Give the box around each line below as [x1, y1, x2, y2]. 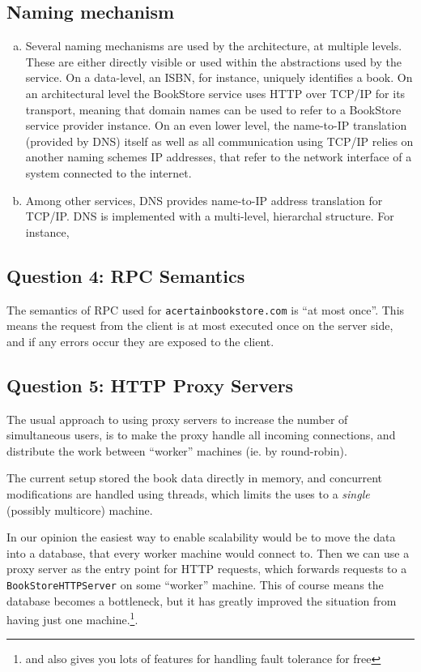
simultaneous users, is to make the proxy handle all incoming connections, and [6, 426, 396, 443]
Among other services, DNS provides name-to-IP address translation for [25, 191, 383, 208]
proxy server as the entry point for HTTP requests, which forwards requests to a [6, 560, 407, 577]
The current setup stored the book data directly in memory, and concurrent [6, 469, 383, 486]
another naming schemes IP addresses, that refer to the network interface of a [25, 148, 412, 165]
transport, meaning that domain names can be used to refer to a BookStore [25, 101, 402, 118]
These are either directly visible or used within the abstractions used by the [25, 53, 402, 70]
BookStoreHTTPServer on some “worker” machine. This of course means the [6, 576, 384, 593]
